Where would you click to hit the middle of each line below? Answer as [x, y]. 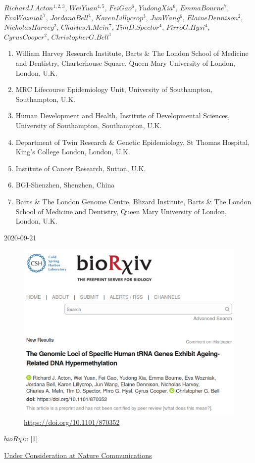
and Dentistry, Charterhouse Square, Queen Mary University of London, [125, 63]
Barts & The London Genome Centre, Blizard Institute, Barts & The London [133, 201]
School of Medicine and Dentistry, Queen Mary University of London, [121, 211]
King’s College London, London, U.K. [73, 152]
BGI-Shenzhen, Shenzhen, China [65, 185]
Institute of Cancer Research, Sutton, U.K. [81, 168]
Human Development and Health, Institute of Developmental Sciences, [123, 116]
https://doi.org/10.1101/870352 [72, 422]
